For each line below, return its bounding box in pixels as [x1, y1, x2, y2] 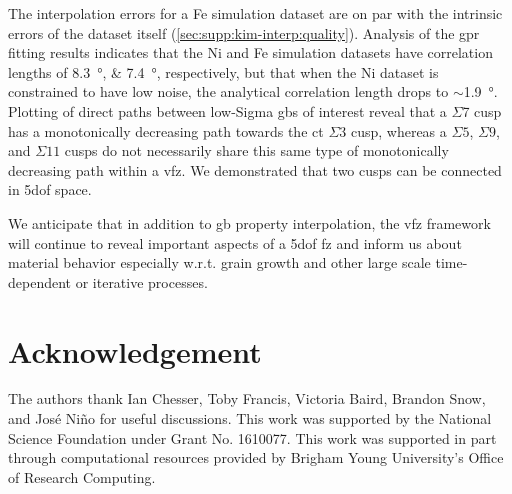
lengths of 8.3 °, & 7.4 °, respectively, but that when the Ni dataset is [8, 61, 439, 82]
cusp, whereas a [350, 120, 447, 141]
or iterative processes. [75, 271, 208, 292]
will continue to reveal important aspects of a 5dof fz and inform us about [8, 232, 462, 253]
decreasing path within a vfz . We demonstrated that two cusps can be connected [8, 159, 502, 180]
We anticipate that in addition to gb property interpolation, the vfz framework [8, 212, 491, 233]
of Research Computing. [8, 466, 156, 487]
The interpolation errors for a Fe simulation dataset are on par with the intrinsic [8, 3, 503, 23]
